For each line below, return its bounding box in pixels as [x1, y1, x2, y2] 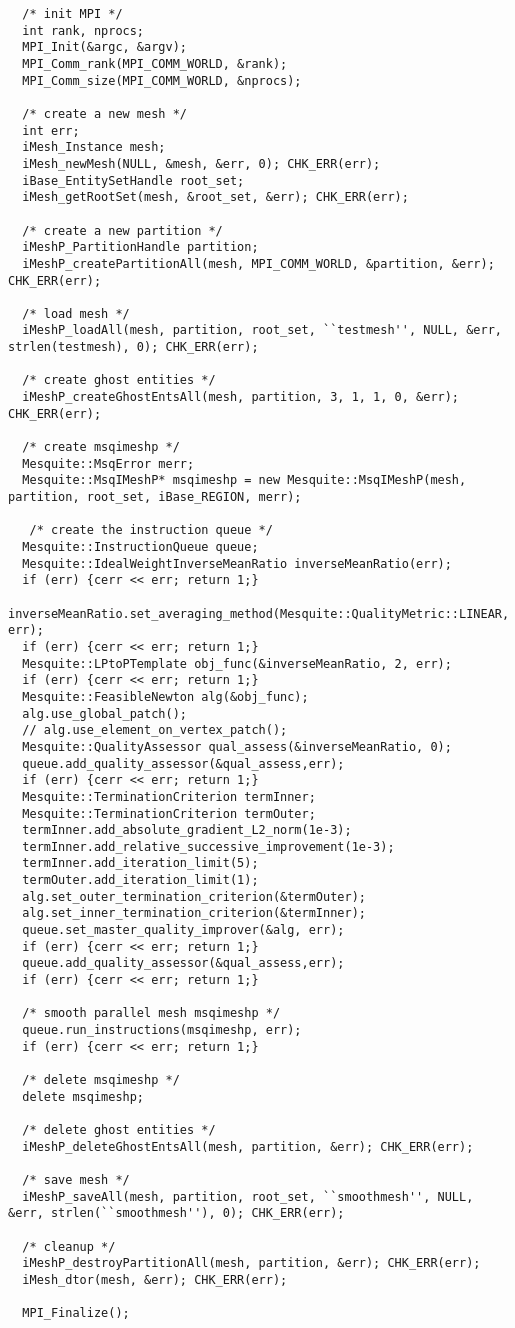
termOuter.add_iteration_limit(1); [22, 873, 259, 888]
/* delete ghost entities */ [22, 1122, 216, 1137]
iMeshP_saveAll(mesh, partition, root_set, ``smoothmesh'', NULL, [22, 1189, 474, 1204]
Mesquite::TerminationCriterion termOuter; [22, 806, 316, 821]
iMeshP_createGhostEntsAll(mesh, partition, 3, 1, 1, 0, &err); [22, 390, 460, 405]
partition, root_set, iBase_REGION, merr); [8, 490, 302, 505]
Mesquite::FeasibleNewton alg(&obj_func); [22, 689, 309, 704]
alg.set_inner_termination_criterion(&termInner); [22, 906, 366, 921]
